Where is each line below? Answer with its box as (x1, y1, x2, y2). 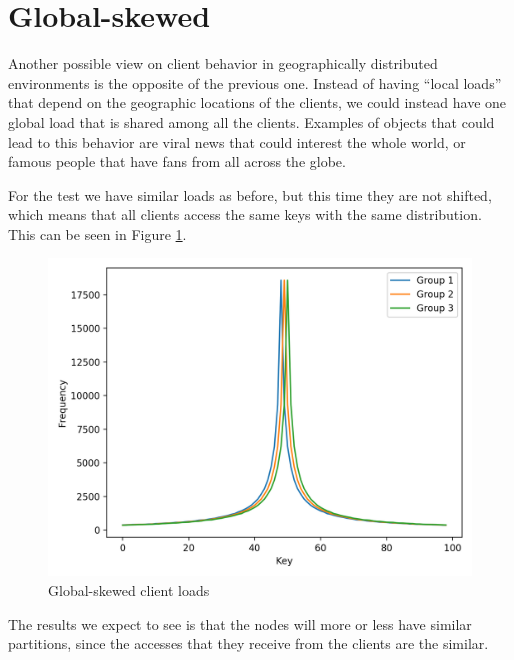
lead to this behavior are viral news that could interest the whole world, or (8, 131, 466, 152)
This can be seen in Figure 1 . (8, 223, 187, 244)
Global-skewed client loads (48, 580, 210, 601)
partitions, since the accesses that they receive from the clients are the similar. (8, 633, 489, 654)
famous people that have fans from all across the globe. (8, 151, 346, 172)
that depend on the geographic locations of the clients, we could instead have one (8, 92, 507, 113)
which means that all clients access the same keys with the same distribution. (8, 204, 482, 225)
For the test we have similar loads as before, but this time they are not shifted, (8, 184, 492, 205)
